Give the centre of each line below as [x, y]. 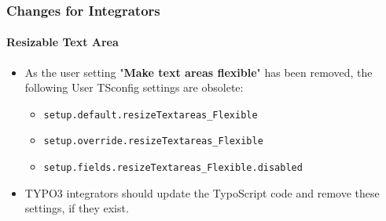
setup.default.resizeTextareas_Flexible [151, 115]
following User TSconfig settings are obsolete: [134, 87]
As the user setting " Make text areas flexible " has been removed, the [199, 72]
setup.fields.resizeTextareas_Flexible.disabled [173, 168]
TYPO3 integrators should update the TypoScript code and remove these [202, 192]
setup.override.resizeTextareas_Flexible [153, 141]
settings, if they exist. [77, 208]
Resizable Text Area [62, 42]
